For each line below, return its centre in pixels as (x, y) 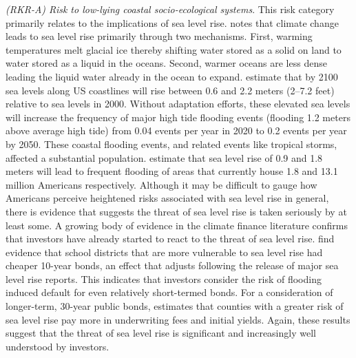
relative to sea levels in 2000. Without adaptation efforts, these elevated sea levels (178, 104)
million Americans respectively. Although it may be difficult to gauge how (161, 184)
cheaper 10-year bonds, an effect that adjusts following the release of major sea (172, 265)
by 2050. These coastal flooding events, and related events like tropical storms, (171, 144)
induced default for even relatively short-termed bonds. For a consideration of (169, 292)
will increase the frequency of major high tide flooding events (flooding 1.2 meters (178, 117)
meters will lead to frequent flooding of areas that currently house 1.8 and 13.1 (172, 171)
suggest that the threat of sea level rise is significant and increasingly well (161, 333)
